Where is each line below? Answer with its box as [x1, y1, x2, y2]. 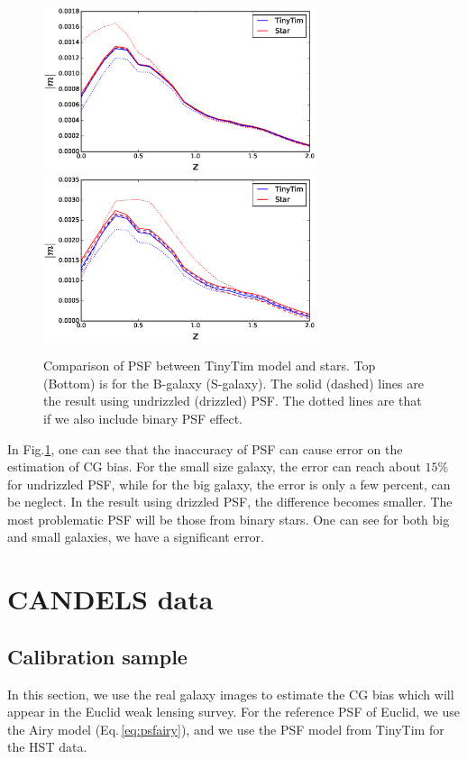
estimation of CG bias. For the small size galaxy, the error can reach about [7, 457, 421, 476]
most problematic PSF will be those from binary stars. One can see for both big [7, 509, 450, 528]
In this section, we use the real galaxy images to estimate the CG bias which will [7, 684, 454, 703]
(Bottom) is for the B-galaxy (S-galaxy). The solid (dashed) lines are [43, 373, 424, 392]
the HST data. [7, 737, 87, 756]
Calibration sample [7, 642, 188, 670]
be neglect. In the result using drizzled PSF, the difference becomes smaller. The [7, 492, 453, 511]
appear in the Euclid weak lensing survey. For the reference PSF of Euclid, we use [7, 702, 460, 721]
